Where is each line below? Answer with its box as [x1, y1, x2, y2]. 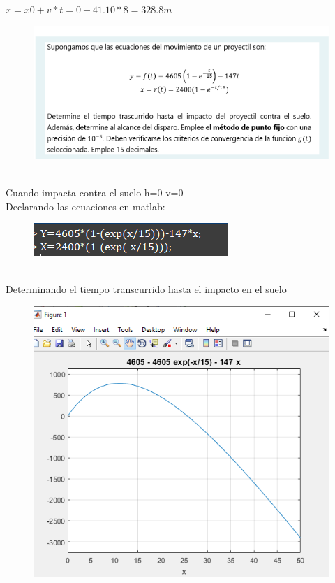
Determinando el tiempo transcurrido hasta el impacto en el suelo [6, 282, 287, 296]
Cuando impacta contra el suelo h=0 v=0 [6, 185, 184, 200]
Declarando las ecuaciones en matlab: [6, 199, 165, 213]
